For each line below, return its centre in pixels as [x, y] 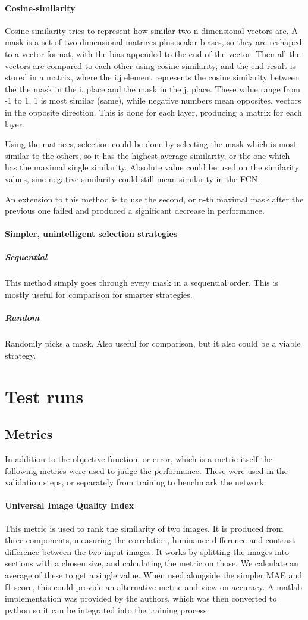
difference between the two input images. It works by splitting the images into [147, 551]
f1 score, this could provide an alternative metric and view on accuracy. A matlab [154, 586]
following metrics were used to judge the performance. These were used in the [147, 470]
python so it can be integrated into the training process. [107, 610]
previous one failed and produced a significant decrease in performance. [135, 211]
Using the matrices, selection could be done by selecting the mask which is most [151, 144]
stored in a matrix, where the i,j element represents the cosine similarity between [152, 77]
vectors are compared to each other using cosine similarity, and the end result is [150, 65]
